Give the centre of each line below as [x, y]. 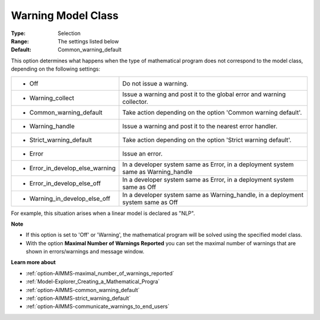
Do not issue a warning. [156, 83]
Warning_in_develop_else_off [70, 198]
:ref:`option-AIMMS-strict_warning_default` [78, 298]
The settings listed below [88, 41]
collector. [135, 102]
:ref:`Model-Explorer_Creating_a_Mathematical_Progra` [93, 281]
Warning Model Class [65, 15]
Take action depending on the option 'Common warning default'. [212, 112]
